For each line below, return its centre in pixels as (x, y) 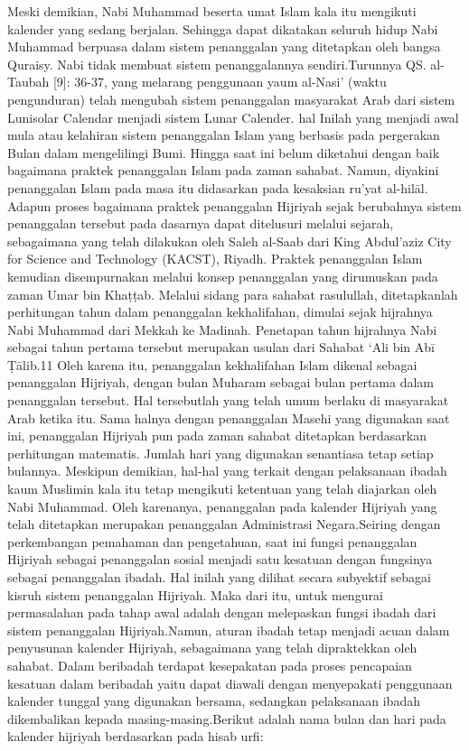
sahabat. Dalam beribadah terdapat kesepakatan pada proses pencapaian (210, 665)
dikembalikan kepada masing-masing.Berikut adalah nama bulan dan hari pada (227, 718)
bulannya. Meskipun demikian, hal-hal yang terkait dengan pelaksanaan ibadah (227, 471)
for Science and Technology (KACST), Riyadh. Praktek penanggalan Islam (215, 259)
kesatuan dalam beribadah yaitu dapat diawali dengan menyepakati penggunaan (230, 683)
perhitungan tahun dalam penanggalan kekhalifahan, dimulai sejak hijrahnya (220, 312)
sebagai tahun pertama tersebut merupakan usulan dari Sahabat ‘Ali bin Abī (221, 347)
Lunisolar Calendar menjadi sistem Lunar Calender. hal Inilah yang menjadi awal (233, 117)
